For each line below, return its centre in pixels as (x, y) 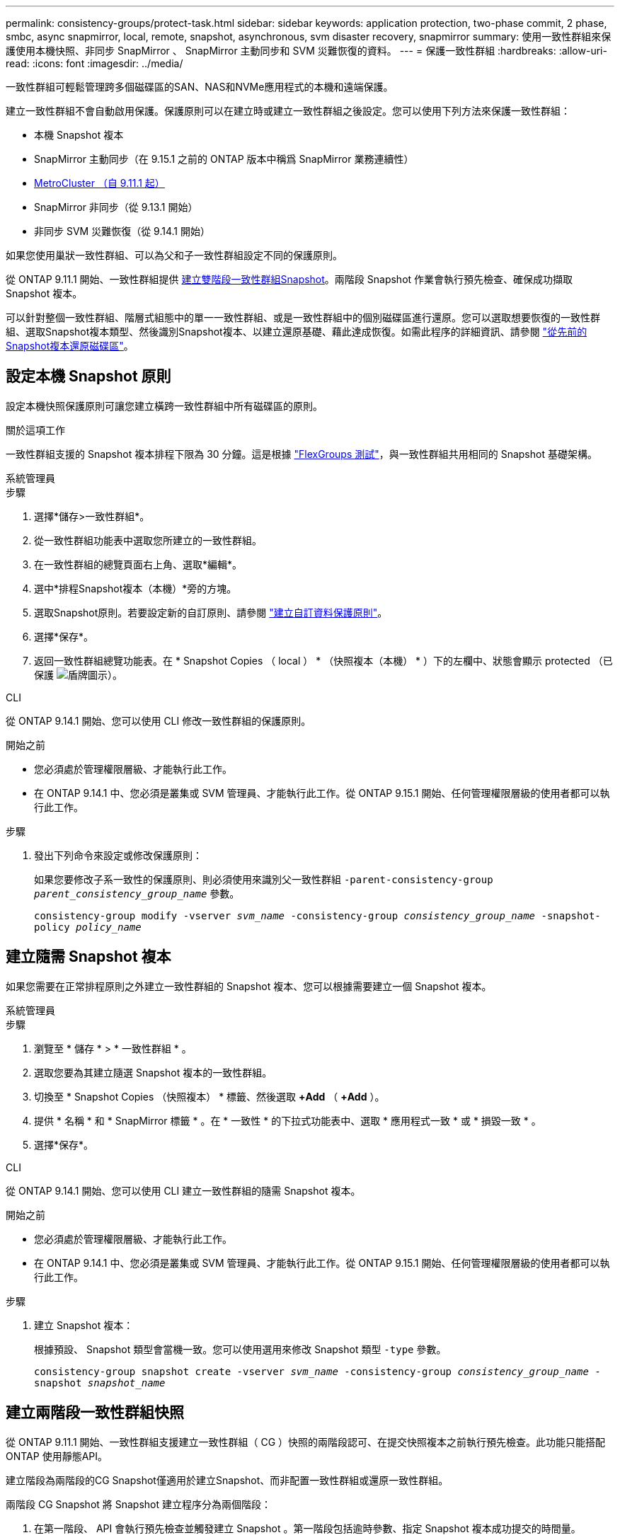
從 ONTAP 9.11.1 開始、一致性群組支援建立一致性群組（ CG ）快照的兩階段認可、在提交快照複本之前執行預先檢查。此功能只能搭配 (306, 1442)
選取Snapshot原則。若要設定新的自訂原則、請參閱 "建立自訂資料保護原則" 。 (211, 612)
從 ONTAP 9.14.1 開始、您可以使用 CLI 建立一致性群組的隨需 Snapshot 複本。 (183, 1190)
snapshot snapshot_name (100, 1383)
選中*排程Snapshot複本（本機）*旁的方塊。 (136, 588)
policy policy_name (88, 927)
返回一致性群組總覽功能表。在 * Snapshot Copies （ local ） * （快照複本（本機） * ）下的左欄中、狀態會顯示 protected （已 (323, 660)
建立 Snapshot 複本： (84, 1325)
